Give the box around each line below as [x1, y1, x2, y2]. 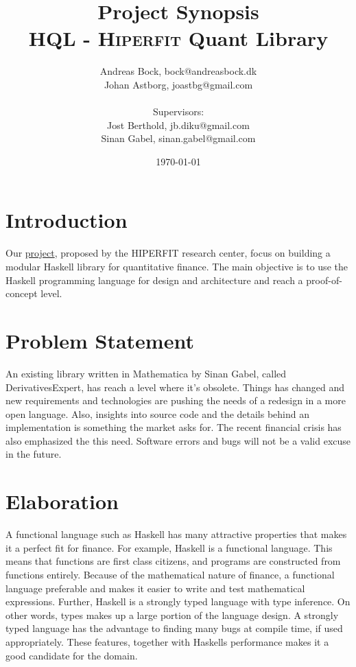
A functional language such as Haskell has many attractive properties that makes [5, 527, 347, 541]
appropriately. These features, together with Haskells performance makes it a [5, 634, 329, 648]
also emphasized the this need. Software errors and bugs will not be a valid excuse [5, 433, 351, 447]
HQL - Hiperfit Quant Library [28, 24, 329, 52]
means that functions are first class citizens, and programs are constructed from [5, 554, 341, 568]
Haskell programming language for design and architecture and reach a [5, 272, 303, 287]
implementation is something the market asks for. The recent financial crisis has [5, 420, 342, 434]
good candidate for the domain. [5, 648, 138, 662]
